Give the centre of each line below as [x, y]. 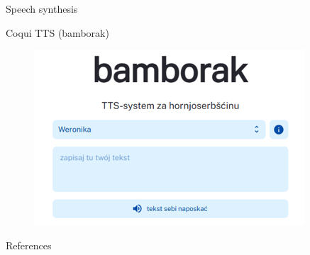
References [29, 245]
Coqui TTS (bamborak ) [57, 32]
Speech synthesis [42, 8]
